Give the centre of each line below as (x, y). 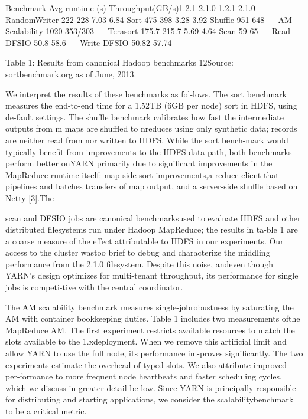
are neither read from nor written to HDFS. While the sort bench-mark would (147, 140)
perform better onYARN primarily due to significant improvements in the (139, 163)
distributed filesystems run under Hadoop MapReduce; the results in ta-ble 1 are (152, 229)
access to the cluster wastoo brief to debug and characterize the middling (138, 252)
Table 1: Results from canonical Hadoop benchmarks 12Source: (119, 62)
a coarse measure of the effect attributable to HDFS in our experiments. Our (145, 240)
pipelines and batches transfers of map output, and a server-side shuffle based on (152, 186)
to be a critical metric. (46, 411)
